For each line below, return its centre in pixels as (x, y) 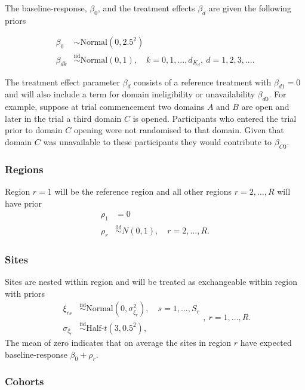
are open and (265, 107)
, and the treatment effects (146, 8)
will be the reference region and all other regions (143, 191)
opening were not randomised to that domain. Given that (179, 130)
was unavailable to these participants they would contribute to (158, 141)
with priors (25, 293)
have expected (266, 343)
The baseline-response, (46, 8)
